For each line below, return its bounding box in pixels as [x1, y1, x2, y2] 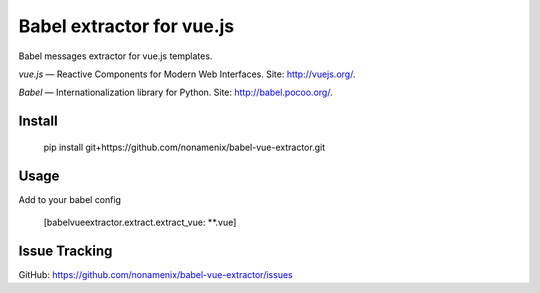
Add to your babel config [18, 193, 122, 205]
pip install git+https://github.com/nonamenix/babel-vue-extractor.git [43, 141, 325, 153]
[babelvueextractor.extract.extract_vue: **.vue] [43, 216, 237, 229]
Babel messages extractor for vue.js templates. [18, 50, 213, 62]
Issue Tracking [18, 242, 113, 259]
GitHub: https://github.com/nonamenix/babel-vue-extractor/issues [18, 268, 294, 280]
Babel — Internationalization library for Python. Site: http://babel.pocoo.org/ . [18, 86, 334, 99]
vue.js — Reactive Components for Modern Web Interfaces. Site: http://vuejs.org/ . [18, 68, 356, 80]
